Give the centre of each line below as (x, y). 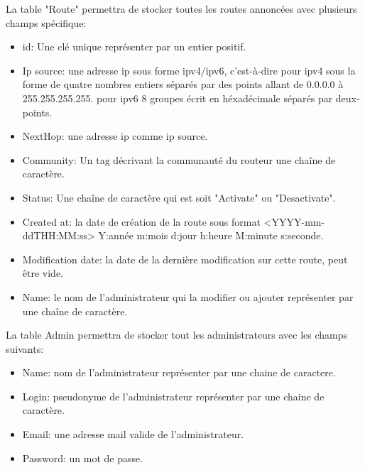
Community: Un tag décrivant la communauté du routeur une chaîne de (179, 159)
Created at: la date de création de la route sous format (141, 221)
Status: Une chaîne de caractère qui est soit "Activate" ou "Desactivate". (179, 197)
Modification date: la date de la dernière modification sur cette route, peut (185, 259)
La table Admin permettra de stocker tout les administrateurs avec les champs (177, 335)
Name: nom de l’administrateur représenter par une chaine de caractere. (179, 372)
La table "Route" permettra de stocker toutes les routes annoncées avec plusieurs (181, 9)
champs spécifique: (46, 22)
